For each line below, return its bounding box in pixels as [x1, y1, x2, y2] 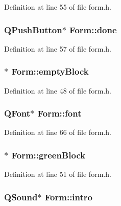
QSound [4, 190, 38, 203]
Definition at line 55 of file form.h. [4, 2, 111, 12]
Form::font [37, 107, 82, 120]
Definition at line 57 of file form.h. [4, 43, 111, 54]
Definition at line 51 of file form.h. [4, 169, 111, 179]
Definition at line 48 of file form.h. [4, 85, 111, 96]
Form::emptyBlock [11, 65, 89, 78]
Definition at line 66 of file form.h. [4, 127, 111, 138]
